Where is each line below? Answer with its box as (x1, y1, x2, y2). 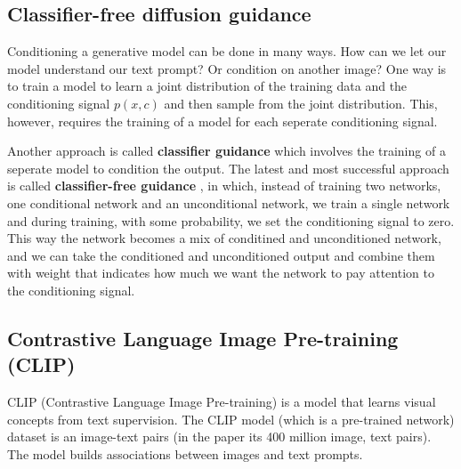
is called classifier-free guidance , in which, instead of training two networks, (7, 176, 441, 195)
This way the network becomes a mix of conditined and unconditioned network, (7, 229, 441, 247)
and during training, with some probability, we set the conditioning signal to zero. (7, 211, 455, 230)
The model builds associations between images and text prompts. (7, 444, 363, 463)
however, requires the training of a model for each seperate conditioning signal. (7, 111, 438, 130)
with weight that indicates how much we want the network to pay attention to (7, 263, 434, 282)
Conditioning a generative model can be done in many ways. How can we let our (7, 42, 447, 61)
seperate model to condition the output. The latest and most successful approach (7, 158, 449, 177)
